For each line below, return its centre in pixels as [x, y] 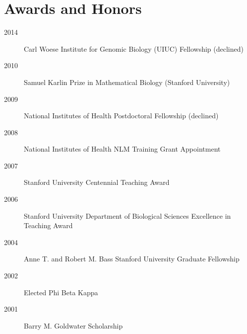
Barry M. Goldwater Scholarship [73, 325]
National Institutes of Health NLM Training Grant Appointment [122, 149]
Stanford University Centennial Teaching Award [97, 182]
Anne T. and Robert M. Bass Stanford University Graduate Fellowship [132, 259]
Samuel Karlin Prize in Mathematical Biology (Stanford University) [127, 82]
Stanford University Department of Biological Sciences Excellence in [127, 215]
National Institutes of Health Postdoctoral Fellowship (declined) [121, 116]
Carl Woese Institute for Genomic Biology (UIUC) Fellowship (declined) [134, 48]
